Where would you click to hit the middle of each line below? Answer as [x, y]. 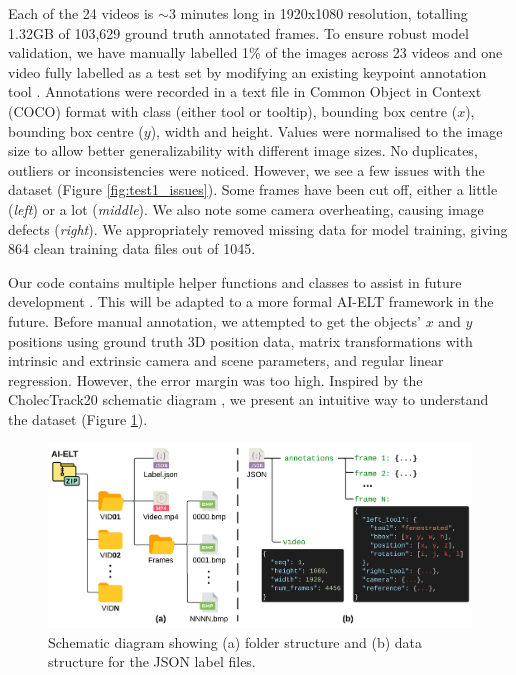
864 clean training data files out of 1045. [132, 248]
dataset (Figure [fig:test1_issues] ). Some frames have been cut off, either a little [253, 189]
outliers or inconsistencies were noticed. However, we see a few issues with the [246, 169]
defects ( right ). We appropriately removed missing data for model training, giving [258, 228]
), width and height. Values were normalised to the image [326, 130]
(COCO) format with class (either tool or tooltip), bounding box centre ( [233, 110]
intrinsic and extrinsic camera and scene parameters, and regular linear [226, 360]
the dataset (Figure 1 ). [78, 418]
